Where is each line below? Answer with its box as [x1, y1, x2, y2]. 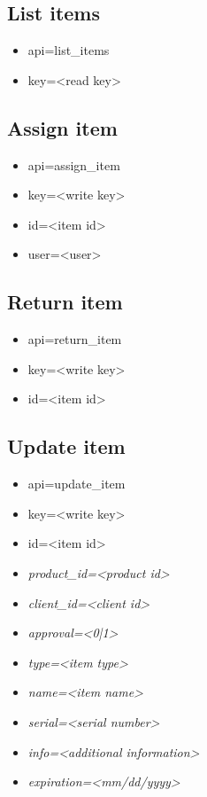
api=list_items [27, 41, 110, 59]
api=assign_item [27, 155, 120, 174]
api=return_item [27, 330, 122, 348]
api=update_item [27, 474, 126, 493]
